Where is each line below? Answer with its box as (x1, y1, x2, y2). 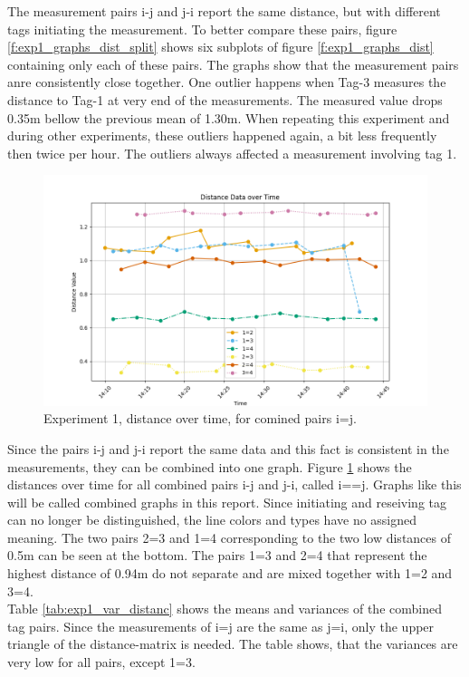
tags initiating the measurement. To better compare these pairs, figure (7, 19, 397, 38)
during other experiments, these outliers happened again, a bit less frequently (7, 126, 437, 145)
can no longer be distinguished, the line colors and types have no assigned (7, 510, 417, 529)
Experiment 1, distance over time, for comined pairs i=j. (43, 409, 357, 428)
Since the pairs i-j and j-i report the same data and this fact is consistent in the (7, 439, 449, 458)
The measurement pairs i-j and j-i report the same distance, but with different (7, 2, 441, 20)
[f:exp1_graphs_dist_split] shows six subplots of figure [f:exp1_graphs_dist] (7, 37, 434, 56)
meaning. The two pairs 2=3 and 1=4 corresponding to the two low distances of (7, 527, 452, 546)
